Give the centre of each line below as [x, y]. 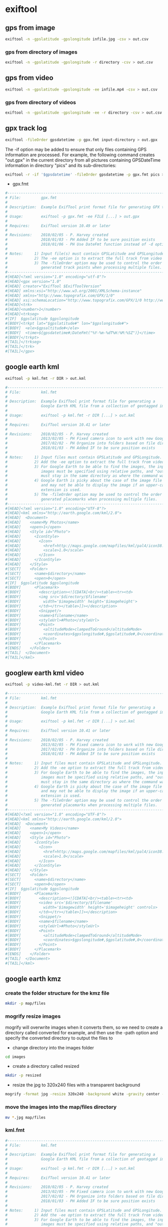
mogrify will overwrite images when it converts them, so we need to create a [84, 1027]
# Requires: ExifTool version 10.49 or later [58, 226]
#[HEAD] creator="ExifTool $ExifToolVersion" [53, 286]
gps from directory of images [41, 52]
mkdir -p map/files [25, 1004]
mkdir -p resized [23, 1075]
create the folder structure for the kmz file [57, 993]
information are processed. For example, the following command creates [80, 155]
